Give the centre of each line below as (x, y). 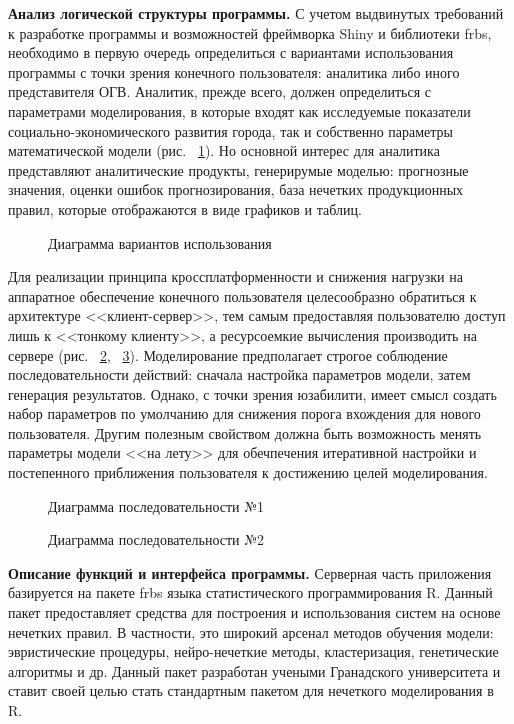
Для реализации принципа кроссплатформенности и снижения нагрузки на (235, 276)
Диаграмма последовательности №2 (156, 539)
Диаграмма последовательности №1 (156, 505)
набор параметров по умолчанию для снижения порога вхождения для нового (244, 413)
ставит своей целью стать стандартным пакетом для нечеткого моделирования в (251, 690)
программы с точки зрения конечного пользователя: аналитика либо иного (234, 71)
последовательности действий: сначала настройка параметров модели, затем (239, 374)
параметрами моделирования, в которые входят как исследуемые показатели (239, 110)
